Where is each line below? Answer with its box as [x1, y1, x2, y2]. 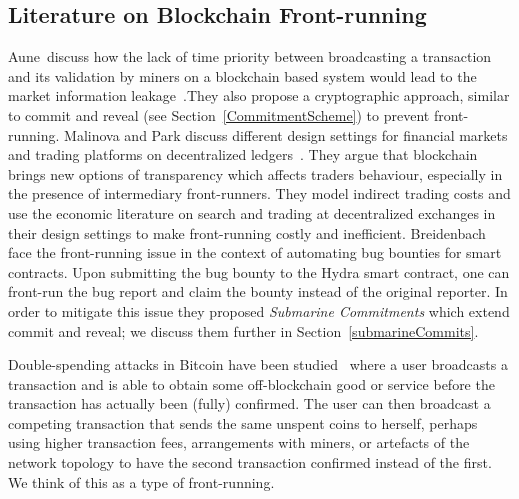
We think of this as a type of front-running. [8, 471, 275, 492]
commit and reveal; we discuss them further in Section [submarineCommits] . [8, 320, 479, 341]
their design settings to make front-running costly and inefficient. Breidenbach [8, 222, 486, 243]
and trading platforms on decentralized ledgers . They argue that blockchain [8, 144, 478, 165]
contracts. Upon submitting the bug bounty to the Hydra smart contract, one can [8, 261, 510, 282]
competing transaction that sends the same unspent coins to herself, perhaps [8, 412, 478, 433]
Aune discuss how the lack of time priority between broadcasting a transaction [8, 46, 492, 67]
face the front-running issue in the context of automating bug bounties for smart [8, 242, 502, 263]
